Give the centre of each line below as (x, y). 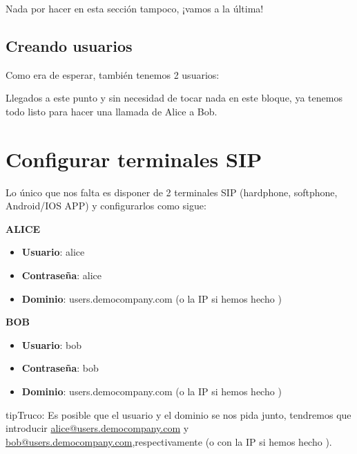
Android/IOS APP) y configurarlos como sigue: (106, 206)
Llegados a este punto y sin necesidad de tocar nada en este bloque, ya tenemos (174, 98)
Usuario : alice (53, 252)
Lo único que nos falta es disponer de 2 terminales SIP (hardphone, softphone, (172, 192)
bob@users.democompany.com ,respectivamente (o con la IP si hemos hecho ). (169, 441)
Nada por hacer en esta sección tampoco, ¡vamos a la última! (135, 8)
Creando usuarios (69, 45)
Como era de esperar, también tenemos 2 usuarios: (113, 74)
